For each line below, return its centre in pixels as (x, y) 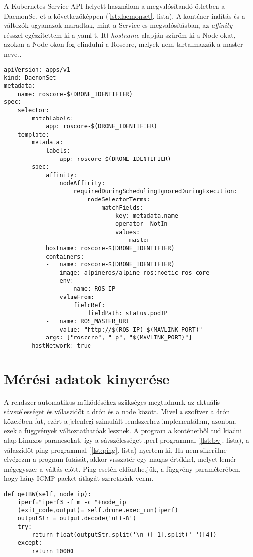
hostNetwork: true (61, 346)
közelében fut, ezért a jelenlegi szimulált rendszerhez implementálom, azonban (120, 421)
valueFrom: (77, 297)
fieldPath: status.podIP (127, 313)
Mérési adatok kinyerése (87, 378)
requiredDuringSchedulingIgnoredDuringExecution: (155, 191)
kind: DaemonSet (30, 78)
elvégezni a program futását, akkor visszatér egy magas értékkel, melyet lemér (120, 459)
